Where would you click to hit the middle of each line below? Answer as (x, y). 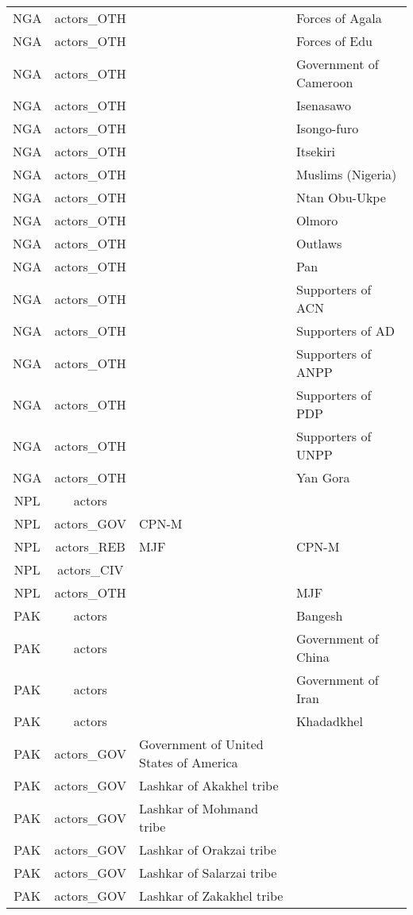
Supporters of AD (345, 331)
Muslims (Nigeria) (346, 174)
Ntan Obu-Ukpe (341, 197)
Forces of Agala (339, 18)
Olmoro (317, 220)
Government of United (201, 744)
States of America (189, 762)
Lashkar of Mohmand (199, 808)
